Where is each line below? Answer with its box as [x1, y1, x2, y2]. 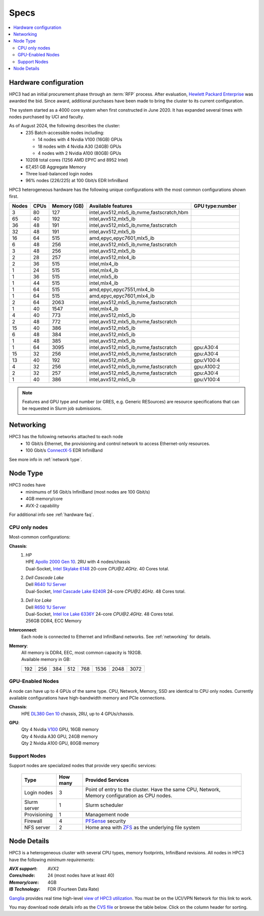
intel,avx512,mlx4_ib [89, 254, 136, 260]
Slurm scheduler [85, 801, 123, 808]
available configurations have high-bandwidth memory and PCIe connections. [9, 695, 166, 701]
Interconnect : [9, 627, 38, 633]
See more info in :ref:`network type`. [9, 456, 83, 462]
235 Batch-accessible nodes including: [25, 130, 105, 136]
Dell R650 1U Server [25, 604, 66, 610]
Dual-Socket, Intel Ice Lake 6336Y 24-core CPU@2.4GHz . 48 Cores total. [25, 611, 174, 617]
